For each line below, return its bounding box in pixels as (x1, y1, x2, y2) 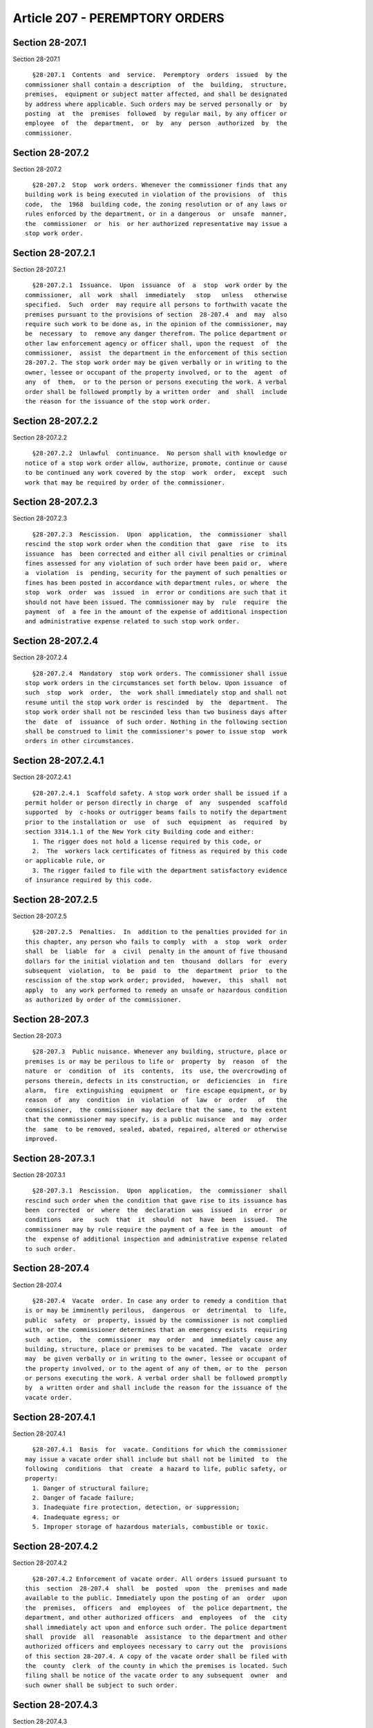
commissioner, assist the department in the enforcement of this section (25, 349, 287, 357)
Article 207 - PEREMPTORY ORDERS (12, 10, 224, 26)
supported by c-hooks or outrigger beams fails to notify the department (25, 809, 287, 816)
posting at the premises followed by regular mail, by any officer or (25, 110, 287, 118)
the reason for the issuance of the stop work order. (25, 397, 211, 406)
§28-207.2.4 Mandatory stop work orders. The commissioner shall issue (32, 669, 287, 677)
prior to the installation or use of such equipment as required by (25, 818, 287, 826)
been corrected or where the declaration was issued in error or (25, 1206, 287, 1214)
